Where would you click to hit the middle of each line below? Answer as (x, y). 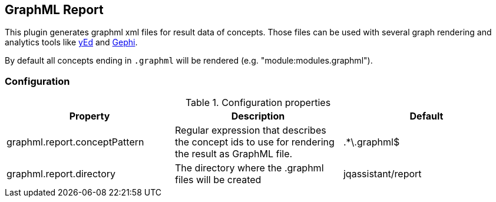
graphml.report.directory (61, 174)
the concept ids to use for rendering (254, 142)
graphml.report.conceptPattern (75, 142)
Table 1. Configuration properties (258, 103)
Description (258, 116)
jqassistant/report (382, 174)
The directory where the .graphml (249, 168)
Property (90, 116)
